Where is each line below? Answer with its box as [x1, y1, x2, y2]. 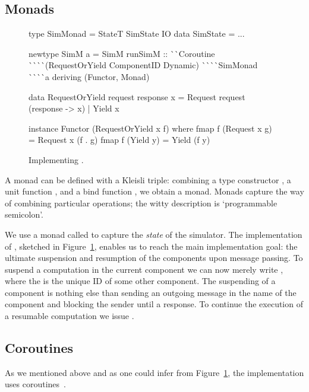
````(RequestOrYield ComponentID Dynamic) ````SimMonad [29, 59, 258, 71]
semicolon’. [5, 208, 44, 221]
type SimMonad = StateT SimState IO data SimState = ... [29, 27, 245, 40]
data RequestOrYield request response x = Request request [29, 90, 245, 103]
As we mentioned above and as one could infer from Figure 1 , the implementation [5, 366, 304, 378]
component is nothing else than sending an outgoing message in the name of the [5, 286, 297, 298]
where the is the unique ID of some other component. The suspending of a [5, 275, 276, 287]
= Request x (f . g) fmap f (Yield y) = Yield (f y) [29, 133, 210, 146]
